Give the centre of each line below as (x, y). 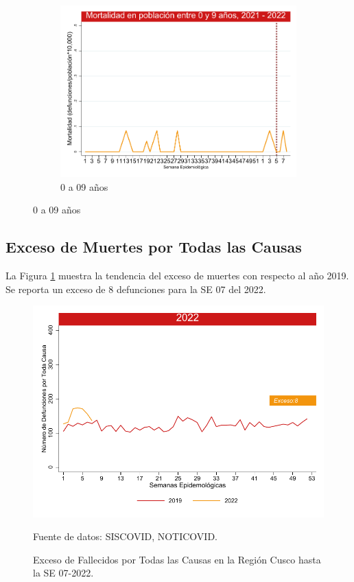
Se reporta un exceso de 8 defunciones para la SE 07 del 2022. (136, 289)
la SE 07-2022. (63, 573)
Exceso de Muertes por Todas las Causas (154, 247)
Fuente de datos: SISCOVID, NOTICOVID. (125, 536)
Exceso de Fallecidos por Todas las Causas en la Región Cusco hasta (177, 559)
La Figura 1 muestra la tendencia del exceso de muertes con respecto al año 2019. (177, 276)
